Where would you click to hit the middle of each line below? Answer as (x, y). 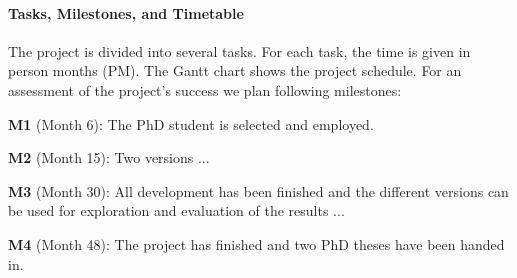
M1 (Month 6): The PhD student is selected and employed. (191, 123)
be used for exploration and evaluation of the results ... (176, 210)
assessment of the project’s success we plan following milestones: (205, 89)
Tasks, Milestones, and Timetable (126, 12)
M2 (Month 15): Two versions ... (109, 157)
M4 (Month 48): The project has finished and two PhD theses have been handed (256, 243)
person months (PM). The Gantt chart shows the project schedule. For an (235, 70)
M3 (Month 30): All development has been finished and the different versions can (258, 190)
